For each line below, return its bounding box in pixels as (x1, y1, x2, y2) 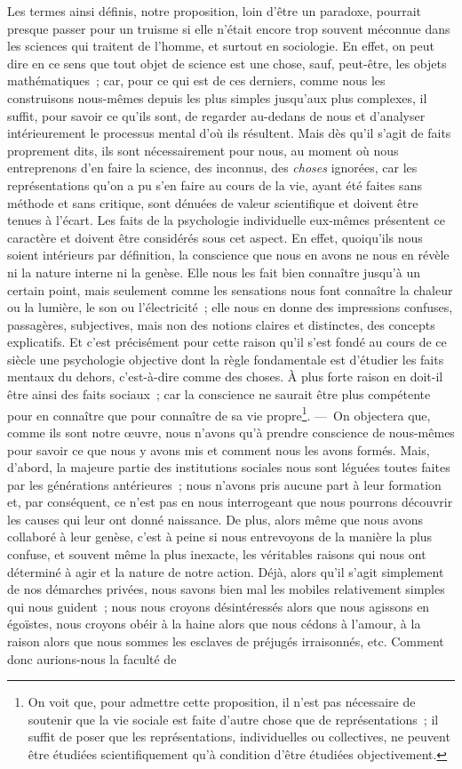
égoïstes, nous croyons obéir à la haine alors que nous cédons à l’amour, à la (7, 614, 421, 633)
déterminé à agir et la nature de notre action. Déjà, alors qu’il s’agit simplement (7, 562, 444, 581)
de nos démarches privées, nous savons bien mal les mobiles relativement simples (7, 580, 445, 598)
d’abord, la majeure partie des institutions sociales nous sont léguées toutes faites (7, 458, 450, 477)
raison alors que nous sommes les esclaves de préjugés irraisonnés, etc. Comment (7, 632, 444, 651)
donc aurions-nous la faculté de (7, 649, 177, 668)
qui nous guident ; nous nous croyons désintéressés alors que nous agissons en (7, 597, 430, 615)
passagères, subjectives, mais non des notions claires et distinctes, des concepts (7, 315, 435, 333)
